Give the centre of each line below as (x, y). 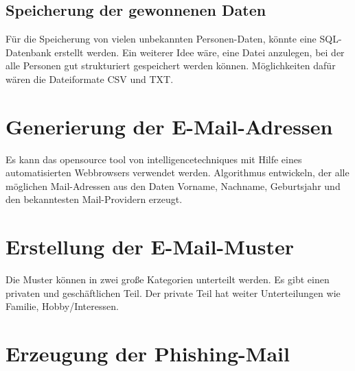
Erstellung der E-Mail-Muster (150, 247)
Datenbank (28, 52)
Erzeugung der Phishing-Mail (148, 354)
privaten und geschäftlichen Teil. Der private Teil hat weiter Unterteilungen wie (173, 292)
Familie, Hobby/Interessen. (62, 306)
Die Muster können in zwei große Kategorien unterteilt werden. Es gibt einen (168, 279)
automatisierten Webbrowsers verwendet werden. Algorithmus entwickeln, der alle (177, 172)
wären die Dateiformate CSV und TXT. (90, 79)
